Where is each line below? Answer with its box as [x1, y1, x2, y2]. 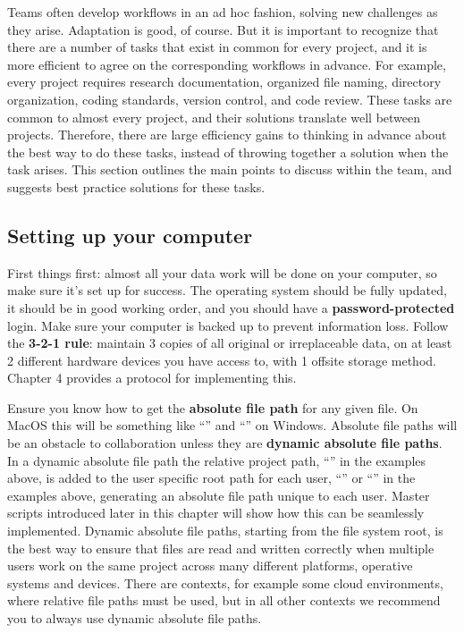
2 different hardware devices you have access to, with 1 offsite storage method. [7, 350, 436, 369]
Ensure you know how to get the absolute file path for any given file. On [7, 398, 418, 417]
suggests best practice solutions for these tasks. [7, 177, 266, 196]
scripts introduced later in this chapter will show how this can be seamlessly [7, 503, 425, 522]
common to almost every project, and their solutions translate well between [7, 107, 421, 126]
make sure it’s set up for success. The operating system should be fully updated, [7, 281, 447, 300]
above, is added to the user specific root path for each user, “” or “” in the [7, 468, 416, 487]
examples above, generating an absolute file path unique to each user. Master [7, 485, 430, 504]
